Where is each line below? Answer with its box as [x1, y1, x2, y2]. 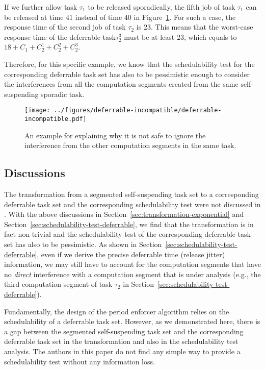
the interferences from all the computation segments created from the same [4, 79, 238, 89]
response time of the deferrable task [4, 31, 116, 42]
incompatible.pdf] [24, 115, 87, 122]
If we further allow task [4, 2, 77, 12]
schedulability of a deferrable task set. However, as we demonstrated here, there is [4, 316, 260, 327]
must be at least [124, 31, 175, 42]
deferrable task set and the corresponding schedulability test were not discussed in [4, 199, 261, 209]
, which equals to [183, 31, 237, 42]
